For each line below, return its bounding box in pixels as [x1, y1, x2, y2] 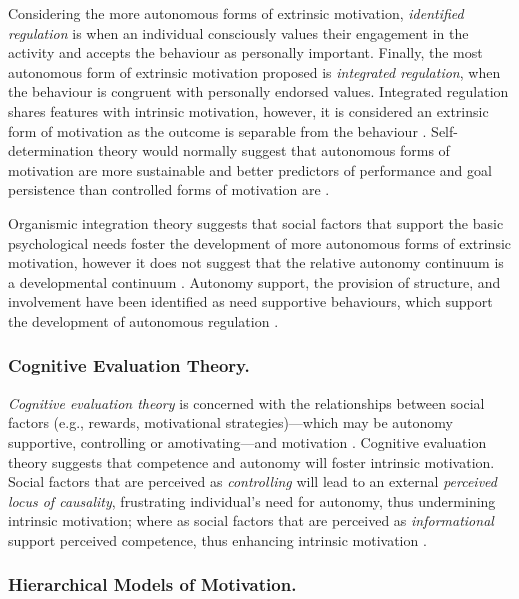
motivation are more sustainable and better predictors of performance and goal [8, 159, 492, 180]
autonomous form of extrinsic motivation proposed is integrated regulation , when [8, 61, 501, 82]
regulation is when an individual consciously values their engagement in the [8, 22, 469, 43]
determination [8, 140, 94, 161]
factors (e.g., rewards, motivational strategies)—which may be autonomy [8, 412, 453, 433]
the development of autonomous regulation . [8, 310, 279, 331]
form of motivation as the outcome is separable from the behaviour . [8, 120, 427, 141]
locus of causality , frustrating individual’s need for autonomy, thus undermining [8, 490, 496, 511]
